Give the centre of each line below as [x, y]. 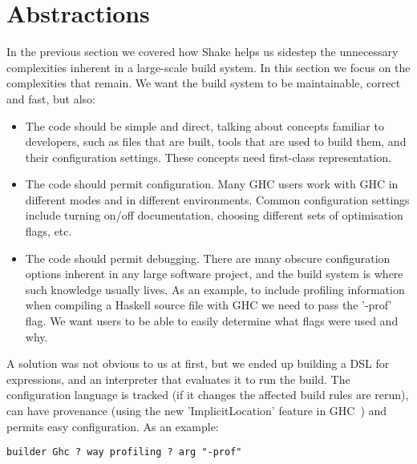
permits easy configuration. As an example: [113, 426]
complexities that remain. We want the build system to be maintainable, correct [204, 83]
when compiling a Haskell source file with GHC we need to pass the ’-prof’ [208, 305]
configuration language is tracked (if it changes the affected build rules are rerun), [208, 395]
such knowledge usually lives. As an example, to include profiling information [215, 289]
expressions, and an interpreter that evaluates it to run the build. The [178, 379]
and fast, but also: [51, 98]
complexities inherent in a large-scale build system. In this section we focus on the [208, 67]
